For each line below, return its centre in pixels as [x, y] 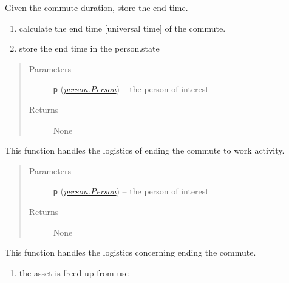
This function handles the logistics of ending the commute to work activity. [145, 150]
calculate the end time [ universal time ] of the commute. [122, 28]
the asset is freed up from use [74, 272]
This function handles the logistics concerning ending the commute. [131, 252]
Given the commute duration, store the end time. [97, 7]
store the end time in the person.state [89, 48]
